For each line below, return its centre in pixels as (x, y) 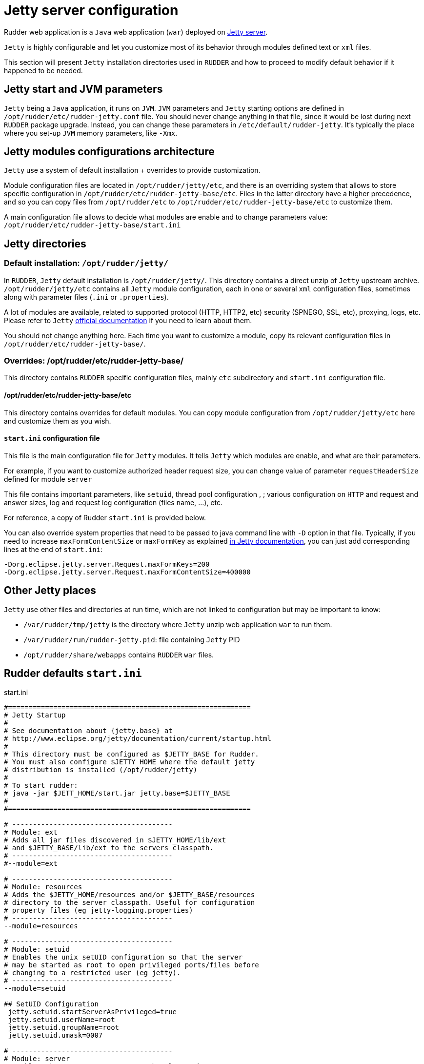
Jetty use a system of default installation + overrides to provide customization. (132, 170)
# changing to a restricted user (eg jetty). (92, 972)
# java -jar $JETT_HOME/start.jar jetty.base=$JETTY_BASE (117, 793)
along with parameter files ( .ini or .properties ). (86, 297)
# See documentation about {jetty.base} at (88, 730)
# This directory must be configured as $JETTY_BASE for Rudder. (131, 754)
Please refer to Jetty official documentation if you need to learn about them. (128, 320)
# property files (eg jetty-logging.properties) (99, 910)
